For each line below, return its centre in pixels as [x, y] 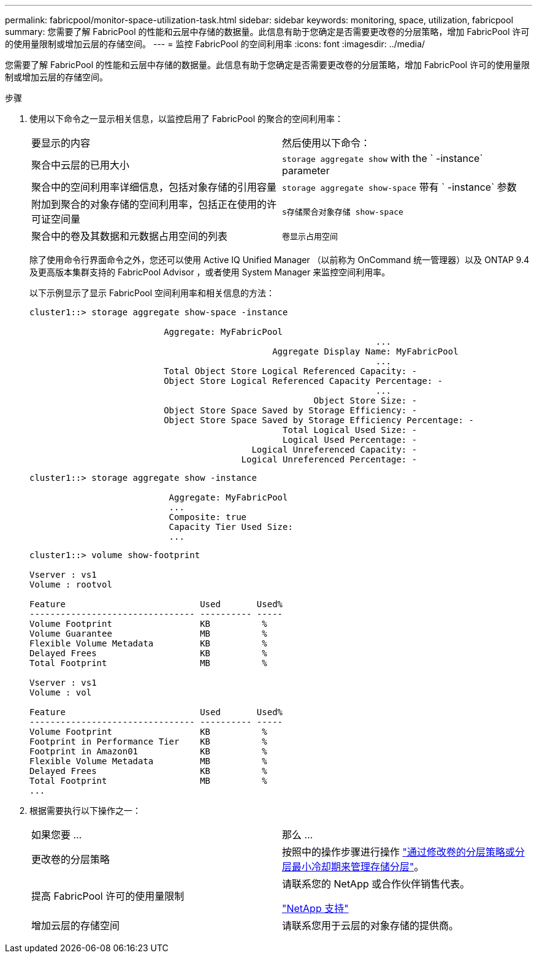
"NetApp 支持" [315, 908]
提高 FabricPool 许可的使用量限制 [108, 896]
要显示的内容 [61, 143]
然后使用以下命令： [326, 143]
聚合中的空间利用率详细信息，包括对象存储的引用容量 [154, 187]
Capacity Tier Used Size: [231, 527]
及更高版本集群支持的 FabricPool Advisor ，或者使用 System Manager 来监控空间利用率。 [210, 272]
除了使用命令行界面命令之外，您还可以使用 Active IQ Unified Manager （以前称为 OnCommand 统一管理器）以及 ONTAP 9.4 [280, 260]
